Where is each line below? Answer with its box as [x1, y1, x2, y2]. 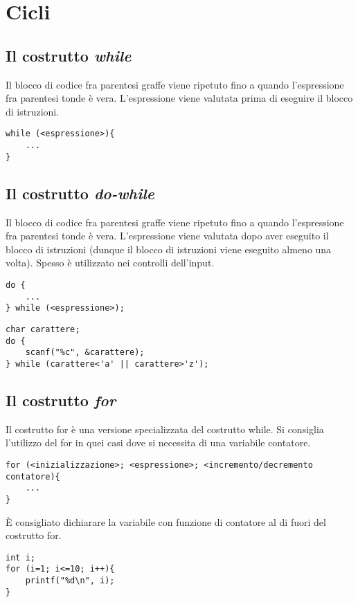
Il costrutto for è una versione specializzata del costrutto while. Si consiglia [6, 421, 324, 436]
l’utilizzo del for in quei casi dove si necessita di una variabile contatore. [6, 435, 311, 450]
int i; [6, 552, 35, 563]
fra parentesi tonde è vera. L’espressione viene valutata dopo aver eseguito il [6, 228, 329, 243]
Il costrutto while [6, 44, 132, 66]
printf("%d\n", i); [25, 576, 115, 586]
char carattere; [6, 324, 80, 334]
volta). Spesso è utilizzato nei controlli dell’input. [6, 255, 215, 270]
